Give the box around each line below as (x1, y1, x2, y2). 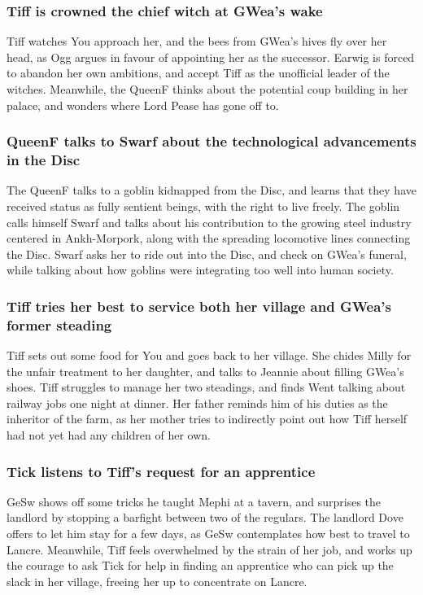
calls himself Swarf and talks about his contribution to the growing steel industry (7, 213, 412, 230)
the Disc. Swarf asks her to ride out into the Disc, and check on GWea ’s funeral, (7, 245, 407, 262)
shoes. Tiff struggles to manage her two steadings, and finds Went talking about (7, 378, 406, 396)
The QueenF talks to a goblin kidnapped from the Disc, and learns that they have (7, 182, 416, 199)
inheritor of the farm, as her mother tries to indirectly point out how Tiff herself (7, 410, 408, 427)
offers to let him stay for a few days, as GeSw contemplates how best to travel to (7, 525, 410, 541)
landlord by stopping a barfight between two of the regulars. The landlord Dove (7, 509, 403, 526)
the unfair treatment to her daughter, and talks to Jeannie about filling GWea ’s (7, 362, 404, 379)
